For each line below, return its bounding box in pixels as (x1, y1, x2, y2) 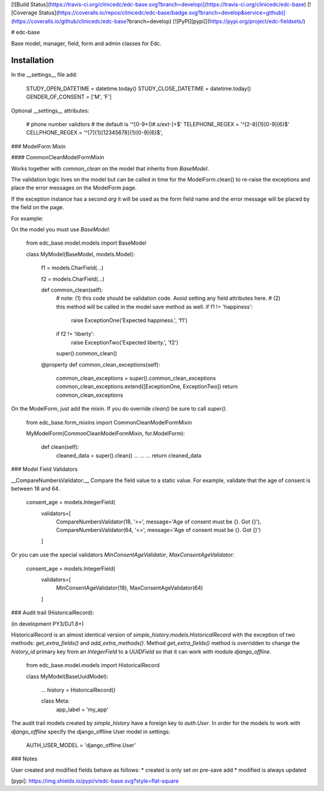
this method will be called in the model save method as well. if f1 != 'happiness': (56, 303, 253, 310)
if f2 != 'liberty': (56, 331, 95, 338)
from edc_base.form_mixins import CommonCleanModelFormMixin (26, 418, 192, 426)
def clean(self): (41, 444, 79, 451)
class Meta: (41, 697, 70, 704)
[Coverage (11, 9, 38, 16)
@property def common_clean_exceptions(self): (41, 361, 160, 368)
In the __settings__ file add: (11, 71, 77, 78)
